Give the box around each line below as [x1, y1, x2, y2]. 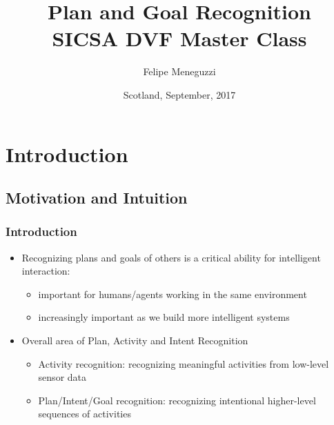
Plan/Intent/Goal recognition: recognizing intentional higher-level [38, 393, 316, 407]
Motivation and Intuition [6, 187, 188, 208]
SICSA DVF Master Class [52, 24, 307, 52]
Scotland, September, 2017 [123, 87, 236, 101]
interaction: [21, 264, 70, 278]
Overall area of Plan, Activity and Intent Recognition [21, 333, 248, 348]
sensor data [38, 370, 87, 384]
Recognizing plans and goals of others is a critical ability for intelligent [21, 250, 321, 264]
